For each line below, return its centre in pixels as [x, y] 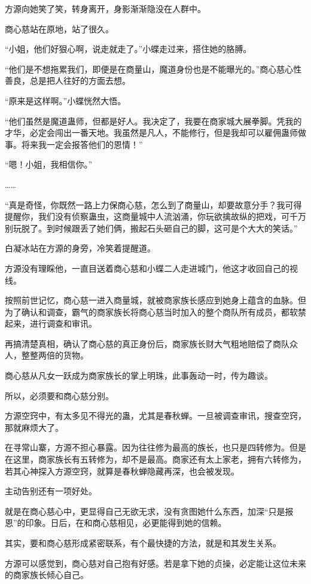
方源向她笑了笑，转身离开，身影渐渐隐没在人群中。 [105, 8]
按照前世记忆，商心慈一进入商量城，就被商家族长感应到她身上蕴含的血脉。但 [155, 300]
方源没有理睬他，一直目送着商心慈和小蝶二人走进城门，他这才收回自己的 [147, 268]
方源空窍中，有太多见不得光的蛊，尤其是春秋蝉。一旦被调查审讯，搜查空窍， [155, 416]
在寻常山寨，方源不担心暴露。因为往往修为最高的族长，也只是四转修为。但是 [155, 447]
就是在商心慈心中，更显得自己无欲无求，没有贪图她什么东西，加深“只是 [145, 511]
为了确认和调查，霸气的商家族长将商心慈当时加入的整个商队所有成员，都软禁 [155, 311]
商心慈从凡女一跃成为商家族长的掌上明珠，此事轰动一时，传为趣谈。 [139, 375]
